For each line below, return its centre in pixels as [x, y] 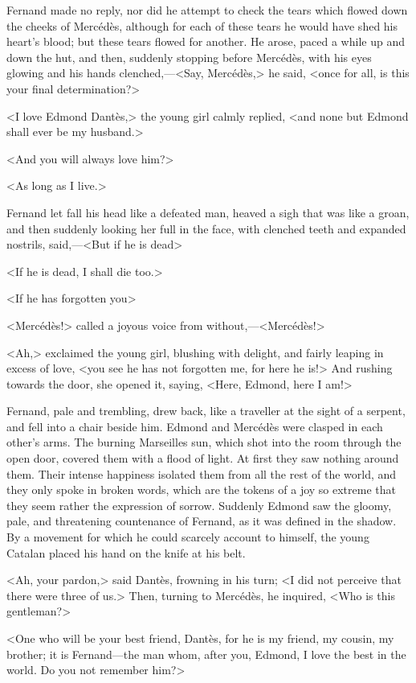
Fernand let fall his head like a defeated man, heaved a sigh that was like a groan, [208, 212]
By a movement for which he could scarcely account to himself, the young [188, 537]
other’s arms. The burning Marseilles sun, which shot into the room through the [204, 442]
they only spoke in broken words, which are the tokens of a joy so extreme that [201, 490]
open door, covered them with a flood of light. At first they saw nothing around [203, 458]
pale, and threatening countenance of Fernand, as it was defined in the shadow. [202, 521]
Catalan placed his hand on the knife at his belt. [126, 552]
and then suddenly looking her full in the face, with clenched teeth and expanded [206, 228]
